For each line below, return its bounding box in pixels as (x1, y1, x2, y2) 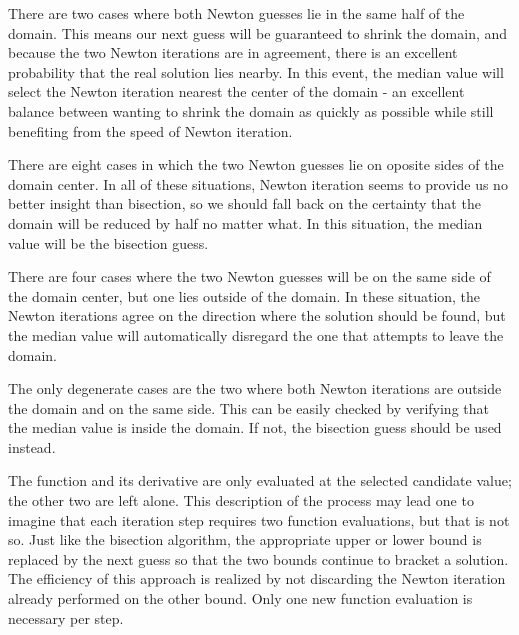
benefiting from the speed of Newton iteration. (8, 120, 293, 141)
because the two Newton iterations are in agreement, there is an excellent (8, 42, 458, 63)
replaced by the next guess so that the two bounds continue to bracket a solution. (8, 548, 509, 569)
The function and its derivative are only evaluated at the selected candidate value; (8, 470, 512, 491)
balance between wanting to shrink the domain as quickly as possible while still (8, 100, 494, 121)
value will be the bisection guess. (8, 232, 209, 253)
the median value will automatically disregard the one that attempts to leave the (8, 324, 504, 345)
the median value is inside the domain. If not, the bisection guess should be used (8, 417, 502, 438)
